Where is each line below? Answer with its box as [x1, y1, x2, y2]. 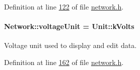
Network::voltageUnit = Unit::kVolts [4, 21, 134, 31]
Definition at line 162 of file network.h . [4, 56, 124, 67]
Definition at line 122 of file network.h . [4, 1, 124, 11]
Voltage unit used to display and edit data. [4, 40, 137, 50]
